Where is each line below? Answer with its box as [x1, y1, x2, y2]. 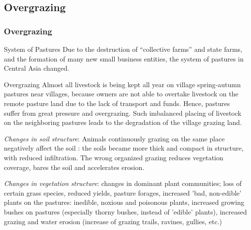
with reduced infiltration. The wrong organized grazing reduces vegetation [4, 152, 223, 162]
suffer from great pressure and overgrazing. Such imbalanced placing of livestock [4, 107, 241, 118]
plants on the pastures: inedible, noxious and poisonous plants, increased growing [4, 197, 244, 207]
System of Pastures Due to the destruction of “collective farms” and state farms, [4, 44, 242, 54]
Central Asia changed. [4, 63, 70, 73]
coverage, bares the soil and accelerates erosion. [4, 162, 145, 172]
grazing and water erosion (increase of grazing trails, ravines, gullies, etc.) [4, 216, 222, 226]
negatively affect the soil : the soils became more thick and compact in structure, [4, 143, 244, 153]
